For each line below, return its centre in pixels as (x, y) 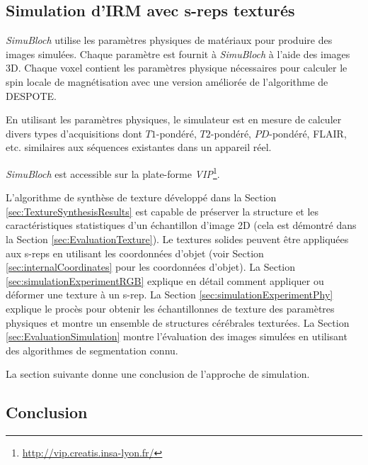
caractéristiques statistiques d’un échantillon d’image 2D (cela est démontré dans (181, 225)
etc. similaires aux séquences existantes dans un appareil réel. (139, 147)
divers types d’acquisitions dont (74, 133)
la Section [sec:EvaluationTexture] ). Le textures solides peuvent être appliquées (177, 239)
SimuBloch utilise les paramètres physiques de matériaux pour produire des (169, 40)
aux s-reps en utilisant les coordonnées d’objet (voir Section (135, 253)
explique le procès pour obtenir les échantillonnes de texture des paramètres (170, 308)
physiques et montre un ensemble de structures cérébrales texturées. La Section (178, 322)
